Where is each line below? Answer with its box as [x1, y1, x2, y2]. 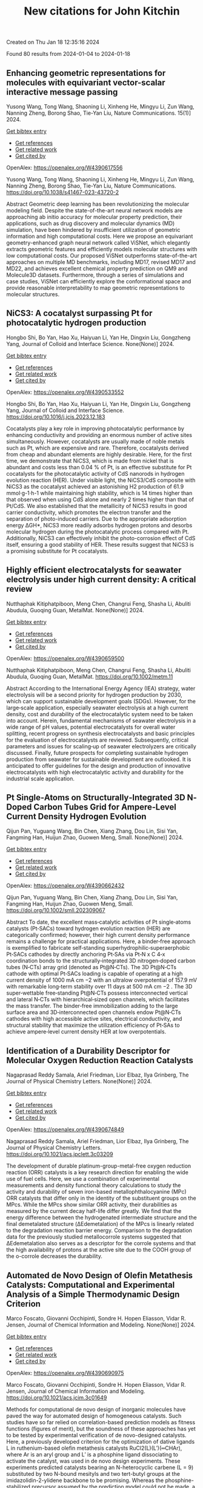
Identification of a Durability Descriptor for [6, 1046, 171, 1056]
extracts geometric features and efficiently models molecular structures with [6, 246, 198, 252]
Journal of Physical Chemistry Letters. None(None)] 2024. [6, 1078, 152, 1085]
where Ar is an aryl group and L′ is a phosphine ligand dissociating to [6, 1451, 179, 1458]
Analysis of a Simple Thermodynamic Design [6, 1289, 180, 1299]
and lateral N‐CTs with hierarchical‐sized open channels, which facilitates [6, 996, 190, 1003]
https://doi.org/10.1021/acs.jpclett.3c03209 [6, 1151, 113, 1158]
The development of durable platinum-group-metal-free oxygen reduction [6, 1162, 191, 1169]
